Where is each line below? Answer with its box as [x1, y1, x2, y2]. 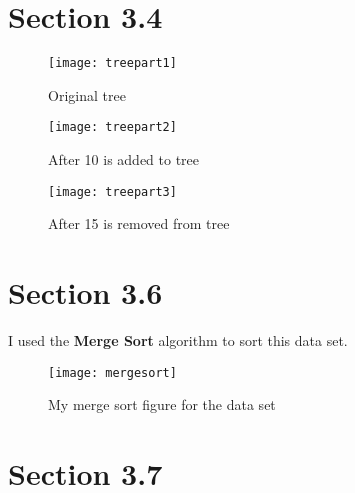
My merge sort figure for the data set [48, 394, 276, 415]
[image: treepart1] [48, 56, 177, 71]
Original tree [48, 84, 126, 105]
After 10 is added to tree [48, 149, 200, 170]
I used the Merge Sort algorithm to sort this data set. [8, 330, 348, 350]
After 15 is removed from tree [48, 213, 230, 234]
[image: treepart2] [48, 120, 177, 135]
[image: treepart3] [48, 184, 177, 199]
